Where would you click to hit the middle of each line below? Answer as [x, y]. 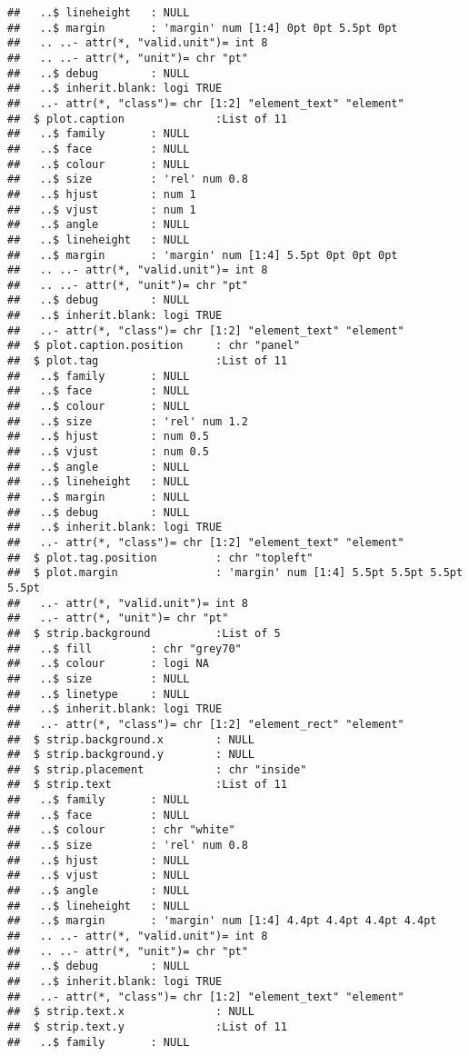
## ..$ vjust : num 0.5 [108, 452]
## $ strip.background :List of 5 [144, 633]
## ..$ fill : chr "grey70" [125, 648]
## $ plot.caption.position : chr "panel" [154, 346]
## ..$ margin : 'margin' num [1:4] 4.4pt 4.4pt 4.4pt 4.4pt [222, 921]
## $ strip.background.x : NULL [131, 739]
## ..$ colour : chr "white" [121, 830]
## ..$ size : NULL [99, 678]
